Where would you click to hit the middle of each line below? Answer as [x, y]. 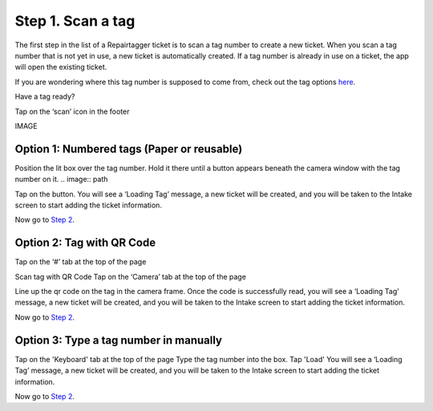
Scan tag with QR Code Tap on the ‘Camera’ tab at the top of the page [130, 276]
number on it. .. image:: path [61, 179]
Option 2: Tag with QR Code [85, 243]
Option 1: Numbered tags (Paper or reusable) [129, 149]
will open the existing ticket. [61, 67]
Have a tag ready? [45, 97]
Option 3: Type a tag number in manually [118, 340]
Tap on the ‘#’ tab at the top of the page [81, 262]
